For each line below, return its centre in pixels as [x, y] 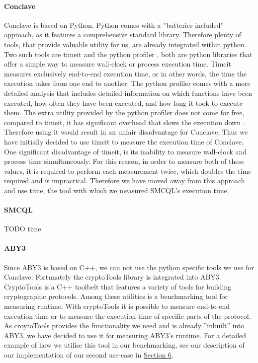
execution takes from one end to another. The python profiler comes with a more [127, 83]
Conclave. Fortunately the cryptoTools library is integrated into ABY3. [113, 277]
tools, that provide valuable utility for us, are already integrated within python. [125, 44]
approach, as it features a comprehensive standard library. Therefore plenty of [123, 35]
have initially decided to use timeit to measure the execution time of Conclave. [124, 141]
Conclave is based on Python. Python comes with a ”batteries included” [114, 25]
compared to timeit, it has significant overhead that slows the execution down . [125, 122]
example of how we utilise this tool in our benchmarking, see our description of [124, 345]
